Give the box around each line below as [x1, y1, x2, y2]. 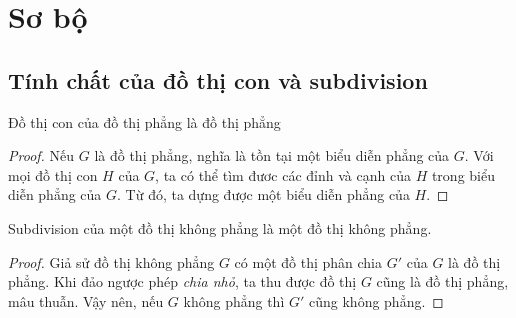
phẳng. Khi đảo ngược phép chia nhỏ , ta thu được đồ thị [8, 271, 357, 292]
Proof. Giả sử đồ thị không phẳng [8, 251, 215, 272]
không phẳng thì [183, 290, 285, 311]
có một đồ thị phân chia [234, 251, 383, 272]
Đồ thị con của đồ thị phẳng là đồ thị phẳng [8, 111, 281, 132]
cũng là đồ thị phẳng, [376, 271, 509, 292]
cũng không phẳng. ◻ [309, 290, 444, 311]
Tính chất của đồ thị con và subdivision [8, 64, 428, 95]
